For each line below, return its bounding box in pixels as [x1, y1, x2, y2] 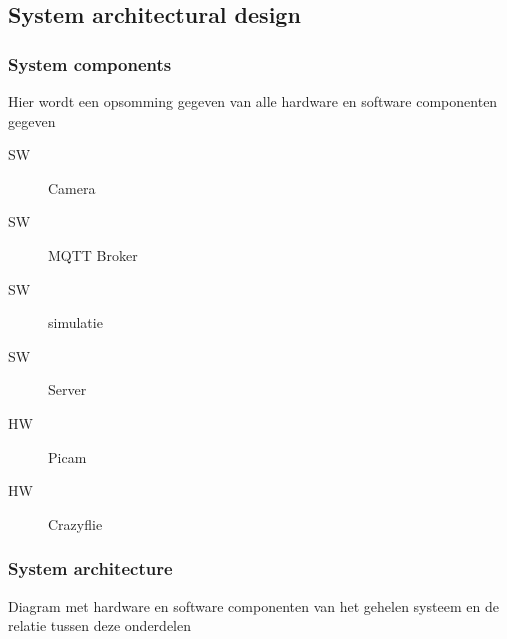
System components [8, 51, 172, 76]
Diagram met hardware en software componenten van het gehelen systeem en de [8, 595, 499, 616]
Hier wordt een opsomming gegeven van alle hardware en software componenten [8, 91, 498, 111]
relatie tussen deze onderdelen [8, 615, 191, 636]
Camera [48, 177, 96, 198]
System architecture [8, 556, 173, 581]
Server [48, 379, 87, 400]
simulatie [48, 312, 103, 333]
